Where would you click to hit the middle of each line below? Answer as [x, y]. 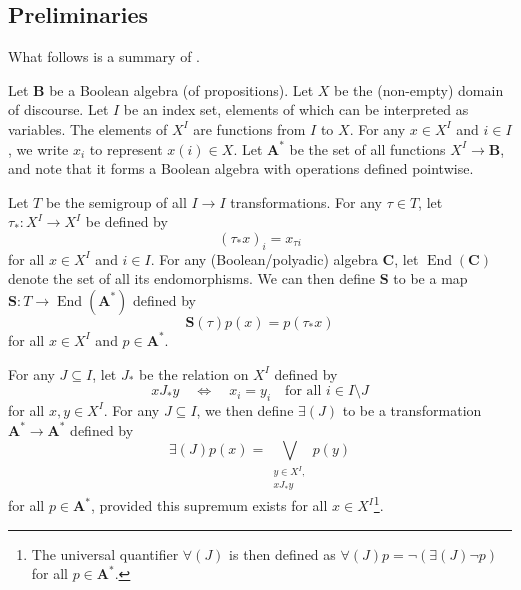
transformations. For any [306, 201]
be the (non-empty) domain [419, 89]
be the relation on [194, 373]
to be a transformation [412, 409]
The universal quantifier [105, 553]
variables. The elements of [88, 128]
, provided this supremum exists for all [209, 505]
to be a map [430, 278]
